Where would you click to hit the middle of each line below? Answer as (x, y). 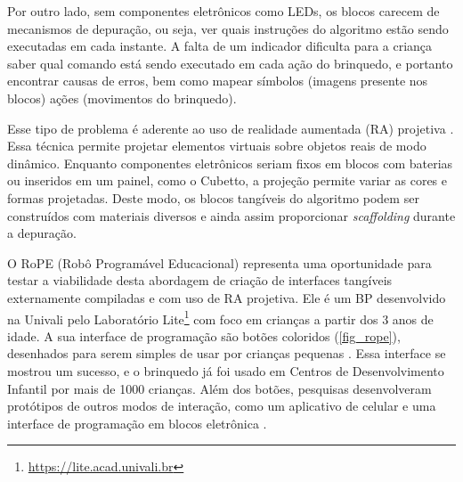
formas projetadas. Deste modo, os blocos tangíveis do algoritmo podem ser (213, 197)
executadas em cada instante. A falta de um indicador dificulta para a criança (220, 46)
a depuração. (42, 233)
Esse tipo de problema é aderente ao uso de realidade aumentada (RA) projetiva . (231, 128)
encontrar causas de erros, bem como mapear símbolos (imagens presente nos (218, 81)
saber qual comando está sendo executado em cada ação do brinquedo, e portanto (230, 63)
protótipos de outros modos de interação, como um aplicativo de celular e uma (222, 406)
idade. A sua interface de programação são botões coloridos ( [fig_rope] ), (204, 335)
